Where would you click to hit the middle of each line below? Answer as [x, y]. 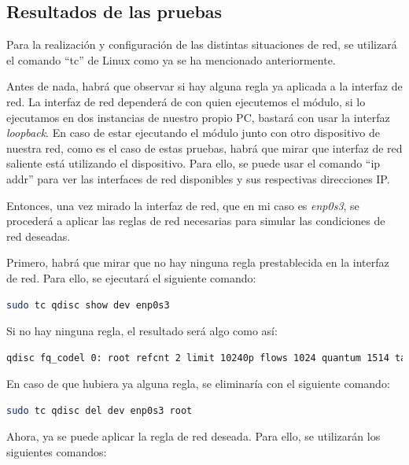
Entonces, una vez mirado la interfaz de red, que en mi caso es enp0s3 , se [183, 205]
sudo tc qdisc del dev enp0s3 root [99, 410]
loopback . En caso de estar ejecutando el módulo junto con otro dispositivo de [193, 133]
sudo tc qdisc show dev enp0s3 [88, 305]
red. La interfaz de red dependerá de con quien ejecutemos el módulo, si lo [186, 101]
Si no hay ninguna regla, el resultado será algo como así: [142, 331]
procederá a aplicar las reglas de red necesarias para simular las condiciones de [196, 221]
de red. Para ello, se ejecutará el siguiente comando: [131, 277]
